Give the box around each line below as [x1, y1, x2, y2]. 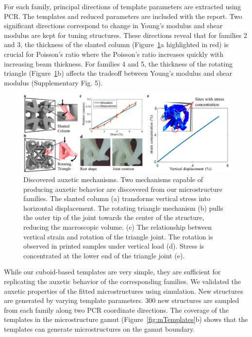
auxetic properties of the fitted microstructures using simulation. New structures [4, 286, 243, 296]
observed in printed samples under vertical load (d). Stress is [23, 241, 204, 251]
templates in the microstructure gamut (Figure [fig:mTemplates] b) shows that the [4, 314, 248, 324]
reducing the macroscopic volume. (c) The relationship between [23, 221, 212, 232]
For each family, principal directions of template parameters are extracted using [4, 1, 241, 11]
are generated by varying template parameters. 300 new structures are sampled [4, 295, 239, 305]
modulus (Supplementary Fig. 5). [4, 77, 103, 87]
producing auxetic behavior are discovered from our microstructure [23, 184, 223, 194]
